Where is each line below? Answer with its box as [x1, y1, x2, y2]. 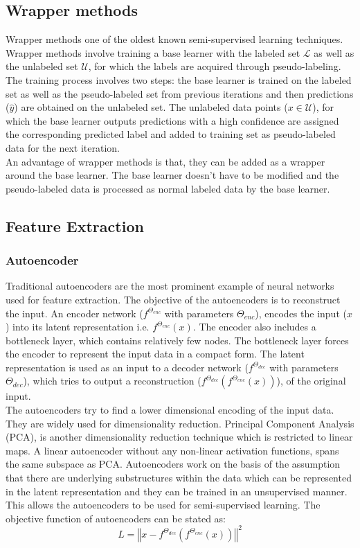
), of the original [276, 373, 346, 388]
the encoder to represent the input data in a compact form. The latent [6, 346, 305, 361]
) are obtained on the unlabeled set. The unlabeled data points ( [14, 100, 288, 114]
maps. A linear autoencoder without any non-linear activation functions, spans [6, 443, 339, 457]
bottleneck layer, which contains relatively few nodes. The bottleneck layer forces [6, 333, 349, 347]
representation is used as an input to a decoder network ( [6, 360, 249, 374]
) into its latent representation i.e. [6, 319, 150, 334]
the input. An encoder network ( [6, 306, 143, 320]
